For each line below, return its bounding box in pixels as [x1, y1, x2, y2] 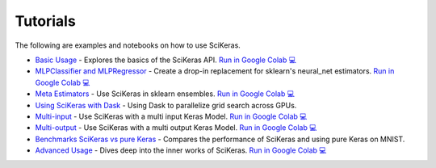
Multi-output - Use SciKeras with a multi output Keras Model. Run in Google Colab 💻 [35, 123, 317, 132]
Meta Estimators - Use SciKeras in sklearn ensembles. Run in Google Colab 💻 [35, 89, 295, 99]
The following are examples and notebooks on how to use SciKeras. [15, 40, 241, 50]
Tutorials [15, 12, 76, 30]
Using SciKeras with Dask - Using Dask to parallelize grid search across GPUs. [35, 100, 297, 110]
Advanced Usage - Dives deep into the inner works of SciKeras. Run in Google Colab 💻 [35, 145, 327, 155]
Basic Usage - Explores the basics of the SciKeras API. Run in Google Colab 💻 [35, 55, 296, 65]
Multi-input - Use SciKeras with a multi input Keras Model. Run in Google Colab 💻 [35, 111, 308, 121]
